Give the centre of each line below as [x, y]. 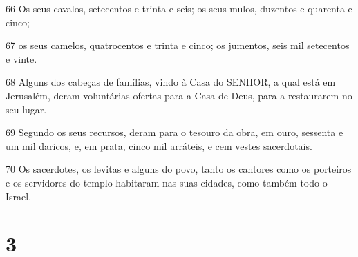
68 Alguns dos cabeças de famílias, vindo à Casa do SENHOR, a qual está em [171, 82]
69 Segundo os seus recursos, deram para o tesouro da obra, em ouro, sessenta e [175, 132]
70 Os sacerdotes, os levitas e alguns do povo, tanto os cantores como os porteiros [179, 169]
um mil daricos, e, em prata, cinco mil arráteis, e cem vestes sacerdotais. [159, 145]
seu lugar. [26, 109]
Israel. [19, 196]
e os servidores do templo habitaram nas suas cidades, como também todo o [167, 182]
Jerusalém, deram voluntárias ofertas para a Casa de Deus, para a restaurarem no [179, 95]
